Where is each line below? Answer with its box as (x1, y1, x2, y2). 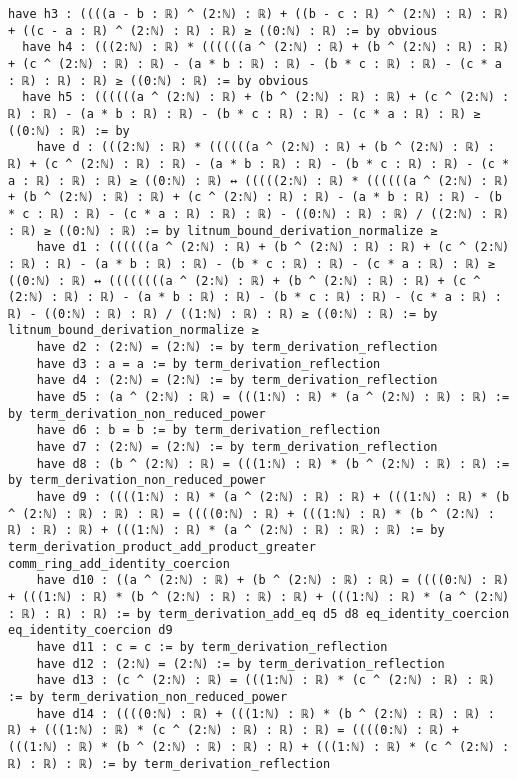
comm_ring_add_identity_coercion (8, 556, 230, 571)
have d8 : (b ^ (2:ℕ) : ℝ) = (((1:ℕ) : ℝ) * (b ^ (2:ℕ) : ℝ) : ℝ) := (36, 456, 510, 471)
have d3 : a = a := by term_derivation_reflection (36, 356, 381, 371)
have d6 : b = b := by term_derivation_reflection (36, 423, 381, 438)
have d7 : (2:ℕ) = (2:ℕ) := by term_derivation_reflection (36, 440, 438, 455)
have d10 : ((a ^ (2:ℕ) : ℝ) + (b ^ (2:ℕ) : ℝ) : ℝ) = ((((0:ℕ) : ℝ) (36, 573, 510, 588)
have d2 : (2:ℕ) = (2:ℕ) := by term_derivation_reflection (36, 340, 438, 355)
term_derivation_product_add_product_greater (8, 540, 316, 554)
